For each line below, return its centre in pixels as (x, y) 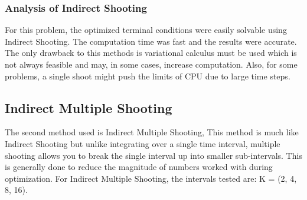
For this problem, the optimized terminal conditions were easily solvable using (146, 30)
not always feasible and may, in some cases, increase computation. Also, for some (151, 64)
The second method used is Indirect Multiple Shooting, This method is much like (152, 132)
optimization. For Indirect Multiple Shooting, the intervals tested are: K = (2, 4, (151, 178)
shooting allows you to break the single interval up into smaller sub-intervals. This (153, 155)
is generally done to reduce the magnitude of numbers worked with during (139, 167)
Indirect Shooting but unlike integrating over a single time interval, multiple (143, 143)
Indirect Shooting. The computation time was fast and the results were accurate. (151, 41)
